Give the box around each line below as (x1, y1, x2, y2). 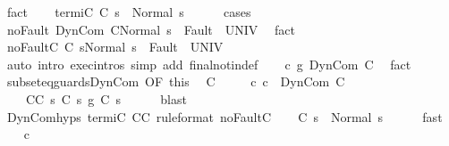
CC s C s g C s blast (25, 89, 187, 108)
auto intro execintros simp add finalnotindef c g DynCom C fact (6, 54, 411, 73)
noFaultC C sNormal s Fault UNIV (6, 37, 224, 56)
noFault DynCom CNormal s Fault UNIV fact (6, 20, 295, 38)
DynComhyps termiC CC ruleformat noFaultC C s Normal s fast (6, 107, 443, 126)
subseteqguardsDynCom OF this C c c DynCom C (6, 72, 345, 91)
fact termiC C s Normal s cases (6, 3, 251, 20)
